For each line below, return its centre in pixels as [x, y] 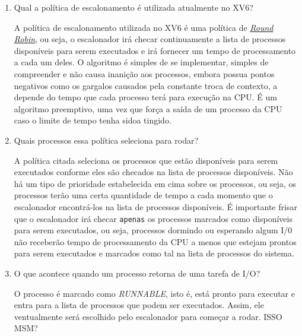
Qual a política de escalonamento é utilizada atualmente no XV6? [133, 7]
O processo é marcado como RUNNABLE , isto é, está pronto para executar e [154, 293]
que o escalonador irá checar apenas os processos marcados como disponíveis [153, 218]
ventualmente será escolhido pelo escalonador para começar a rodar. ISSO [148, 316]
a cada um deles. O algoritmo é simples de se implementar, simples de [141, 62]
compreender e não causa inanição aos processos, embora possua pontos [144, 73]
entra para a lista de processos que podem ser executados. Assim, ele [139, 305]
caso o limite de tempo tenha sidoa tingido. [93, 120]
